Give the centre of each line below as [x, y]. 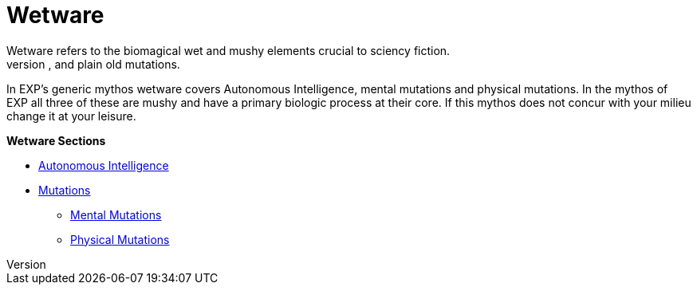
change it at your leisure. [71, 116]
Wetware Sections [56, 140]
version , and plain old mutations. [93, 64]
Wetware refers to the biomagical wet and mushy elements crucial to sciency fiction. [228, 50]
